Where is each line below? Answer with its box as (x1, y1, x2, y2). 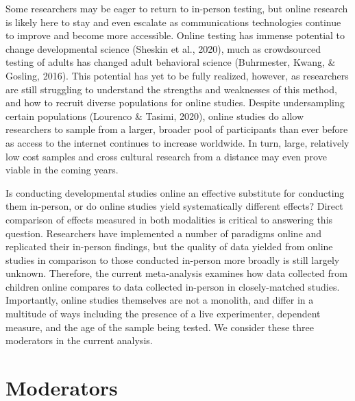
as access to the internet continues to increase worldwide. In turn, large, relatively (5, 135, 350, 149)
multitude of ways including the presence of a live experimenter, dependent (5, 306, 321, 321)
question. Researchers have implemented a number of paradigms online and (5, 226, 322, 240)
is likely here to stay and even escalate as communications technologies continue (5, 14, 341, 29)
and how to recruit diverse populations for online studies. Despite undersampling (5, 95, 345, 110)
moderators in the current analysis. (5, 333, 153, 348)
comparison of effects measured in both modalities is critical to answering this (5, 212, 333, 226)
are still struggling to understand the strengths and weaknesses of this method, (5, 82, 337, 96)
